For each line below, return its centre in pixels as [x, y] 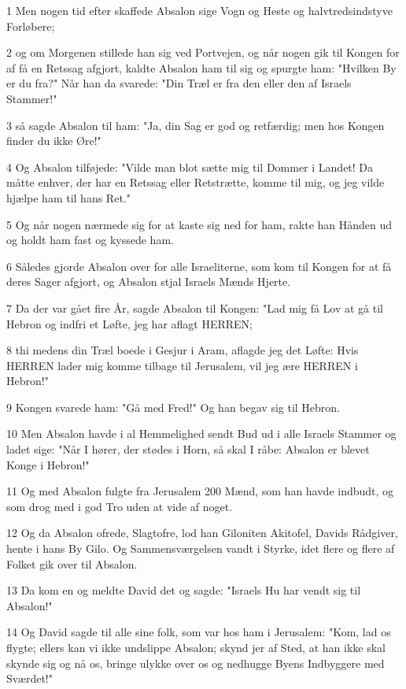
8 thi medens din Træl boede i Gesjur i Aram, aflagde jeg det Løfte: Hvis [183, 350]
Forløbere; [31, 26]
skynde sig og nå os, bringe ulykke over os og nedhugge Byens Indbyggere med [196, 663]
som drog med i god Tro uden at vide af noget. [120, 506]
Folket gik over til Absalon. [72, 563]
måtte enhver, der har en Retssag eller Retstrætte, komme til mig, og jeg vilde [196, 182]
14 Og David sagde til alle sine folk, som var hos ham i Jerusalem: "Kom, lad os [199, 632]
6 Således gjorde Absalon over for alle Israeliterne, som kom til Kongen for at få [199, 266]
